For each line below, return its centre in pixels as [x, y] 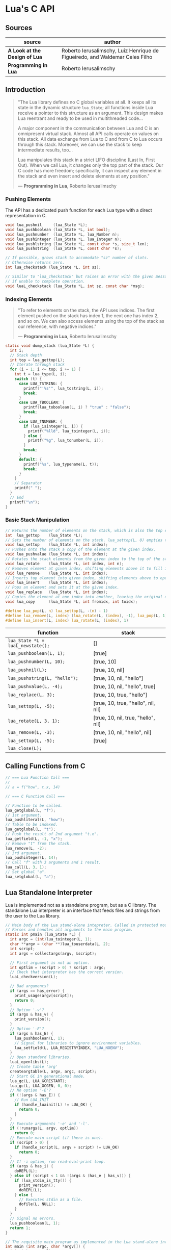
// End [17, 497]
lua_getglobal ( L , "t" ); [31, 829]
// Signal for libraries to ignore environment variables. [78, 1043]
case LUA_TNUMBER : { [40, 421]
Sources [19, 28]
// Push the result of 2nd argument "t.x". [52, 834]
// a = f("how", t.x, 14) [33, 787]
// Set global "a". [26, 872]
